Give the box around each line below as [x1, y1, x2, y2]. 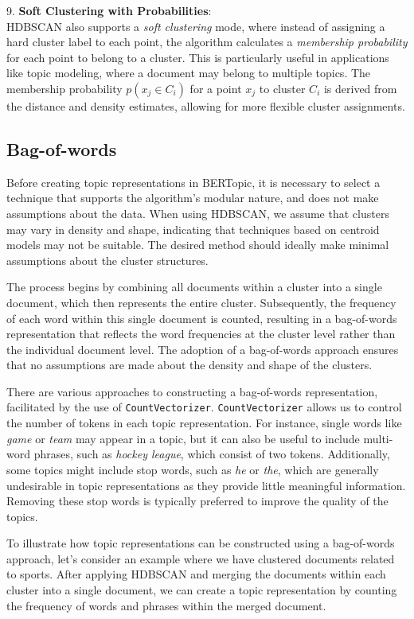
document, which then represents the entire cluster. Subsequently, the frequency [6, 294, 396, 310]
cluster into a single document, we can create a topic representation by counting [6, 582, 397, 598]
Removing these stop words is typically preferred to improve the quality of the [6, 492, 389, 509]
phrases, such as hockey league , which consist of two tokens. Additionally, [33, 446, 390, 462]
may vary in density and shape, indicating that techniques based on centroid [6, 220, 380, 237]
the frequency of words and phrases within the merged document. [6, 597, 326, 613]
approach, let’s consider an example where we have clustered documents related [6, 550, 395, 566]
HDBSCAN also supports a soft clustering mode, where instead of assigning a [6, 18, 385, 34]
